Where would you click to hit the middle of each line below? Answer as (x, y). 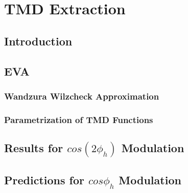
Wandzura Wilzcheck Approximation (82, 96)
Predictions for (44, 179)
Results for (34, 148)
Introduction (38, 41)
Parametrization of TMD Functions (79, 119)
